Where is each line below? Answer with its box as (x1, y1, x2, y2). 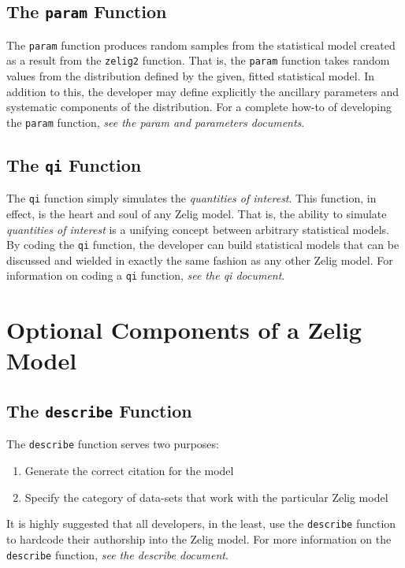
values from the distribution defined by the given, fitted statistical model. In (6, 68, 375, 84)
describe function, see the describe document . (6, 546, 229, 562)
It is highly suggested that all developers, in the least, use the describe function (6, 515, 396, 532)
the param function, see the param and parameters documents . (6, 113, 305, 130)
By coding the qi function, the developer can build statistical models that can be (6, 236, 399, 253)
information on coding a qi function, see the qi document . (6, 267, 285, 284)
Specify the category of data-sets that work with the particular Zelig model (24, 488, 388, 505)
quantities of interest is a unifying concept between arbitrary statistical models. (6, 221, 389, 237)
